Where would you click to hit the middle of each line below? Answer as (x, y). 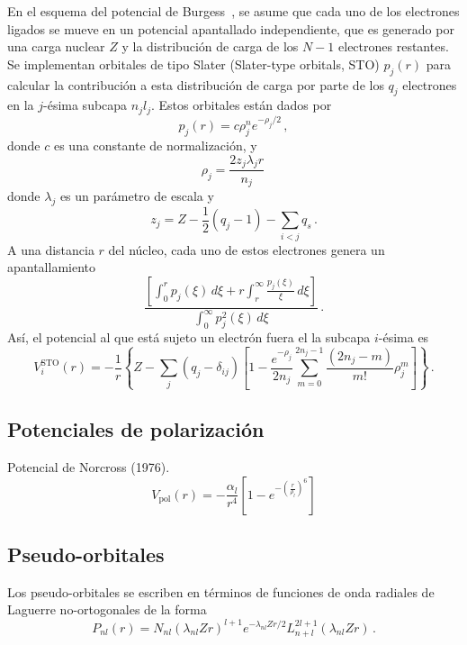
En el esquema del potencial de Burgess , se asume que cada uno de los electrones (233, 11)
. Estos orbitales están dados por (242, 105)
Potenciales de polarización (136, 429)
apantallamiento (52, 267)
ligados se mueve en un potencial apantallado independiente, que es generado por (231, 28)
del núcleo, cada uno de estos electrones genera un (247, 249)
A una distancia (51, 249)
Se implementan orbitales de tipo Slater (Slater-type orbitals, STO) (193, 64)
